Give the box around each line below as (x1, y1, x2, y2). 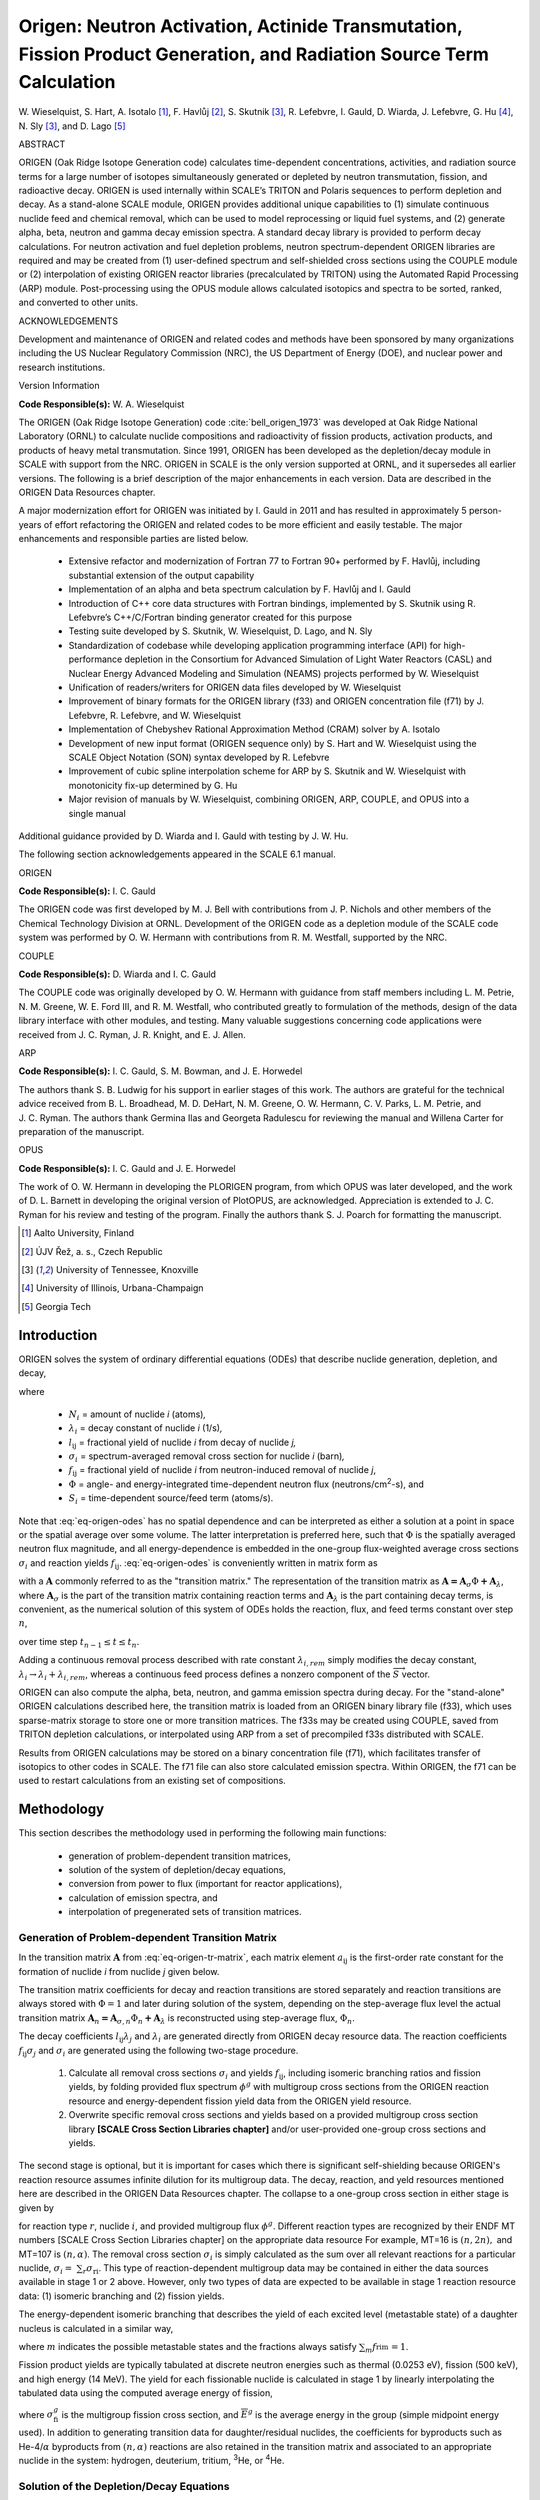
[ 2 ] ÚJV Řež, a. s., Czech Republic (21, 1245, 164, 1257)
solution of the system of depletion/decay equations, (68, 1863, 287, 1875)
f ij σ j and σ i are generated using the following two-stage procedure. (18, 2044, 299, 2059)
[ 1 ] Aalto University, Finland (21, 1227, 135, 1239)
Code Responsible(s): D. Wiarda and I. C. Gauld (18, 968, 217, 980)
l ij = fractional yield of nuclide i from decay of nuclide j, (68, 1436, 297, 1450)
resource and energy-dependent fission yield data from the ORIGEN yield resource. (68, 2095, 412, 2107)
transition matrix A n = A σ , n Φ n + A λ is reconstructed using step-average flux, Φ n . (18, 2011, 355, 2026)
